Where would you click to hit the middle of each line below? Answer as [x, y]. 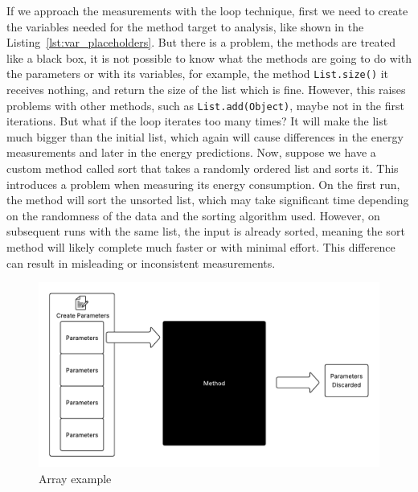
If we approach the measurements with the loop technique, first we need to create [207, 10]
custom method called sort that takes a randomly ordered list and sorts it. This [203, 168]
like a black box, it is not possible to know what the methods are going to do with [209, 57]
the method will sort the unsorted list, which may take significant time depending [208, 200]
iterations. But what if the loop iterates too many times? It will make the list [197, 121]
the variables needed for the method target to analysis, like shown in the [185, 26]
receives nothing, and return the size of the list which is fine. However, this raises [206, 90]
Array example [75, 479]
